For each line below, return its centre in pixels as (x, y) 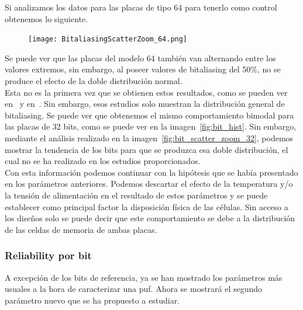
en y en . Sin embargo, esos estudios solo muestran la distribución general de (145, 104)
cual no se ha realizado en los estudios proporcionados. (103, 161)
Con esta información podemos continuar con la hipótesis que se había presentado (151, 172)
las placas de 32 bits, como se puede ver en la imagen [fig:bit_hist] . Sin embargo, (151, 126)
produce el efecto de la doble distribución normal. (94, 81)
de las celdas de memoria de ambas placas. (81, 229)
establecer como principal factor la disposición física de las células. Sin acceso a (147, 206)
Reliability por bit (48, 255)
